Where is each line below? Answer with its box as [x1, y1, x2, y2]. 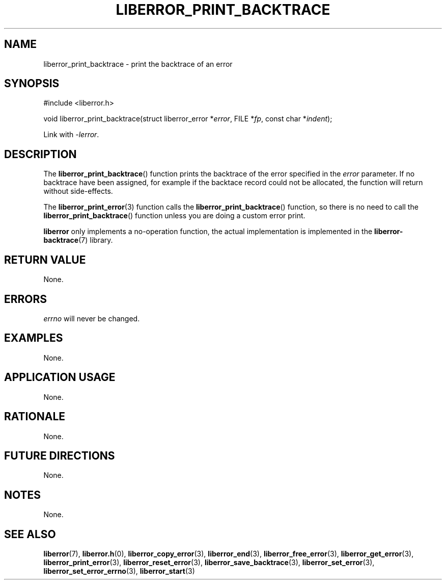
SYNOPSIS [4, 77, 60, 90]
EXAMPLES [4, 332, 63, 345]
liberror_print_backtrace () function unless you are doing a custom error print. [43, 211, 305, 220]
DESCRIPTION [4, 147, 77, 161]
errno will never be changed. [43, 314, 140, 323]
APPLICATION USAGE [4, 371, 116, 384]
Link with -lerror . [43, 130, 99, 139]
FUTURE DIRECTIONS [4, 449, 115, 462]
